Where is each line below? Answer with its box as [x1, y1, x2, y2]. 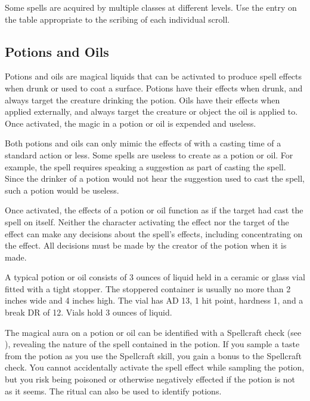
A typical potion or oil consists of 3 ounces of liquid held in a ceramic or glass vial [5, 271, 305, 283]
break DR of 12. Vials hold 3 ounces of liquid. [5, 306, 172, 319]
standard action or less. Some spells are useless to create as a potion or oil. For [5, 148, 293, 161]
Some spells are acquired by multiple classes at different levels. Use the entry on [5, 1, 297, 13]
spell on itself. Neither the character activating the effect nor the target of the [5, 215, 289, 228]
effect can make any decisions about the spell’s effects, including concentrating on [5, 227, 303, 240]
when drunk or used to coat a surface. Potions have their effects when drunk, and [5, 81, 303, 94]
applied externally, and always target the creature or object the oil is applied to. [5, 105, 298, 118]
